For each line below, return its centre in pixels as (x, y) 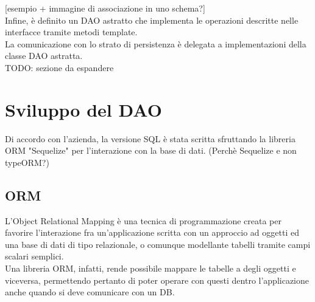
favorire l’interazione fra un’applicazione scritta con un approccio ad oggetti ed (152, 232)
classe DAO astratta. (44, 56)
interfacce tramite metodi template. (71, 32)
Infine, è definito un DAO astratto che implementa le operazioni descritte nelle (152, 20)
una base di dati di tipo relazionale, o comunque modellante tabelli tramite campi (158, 244)
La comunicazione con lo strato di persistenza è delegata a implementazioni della (156, 43)
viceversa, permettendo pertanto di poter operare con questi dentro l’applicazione (157, 280)
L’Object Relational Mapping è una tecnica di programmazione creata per (143, 220)
